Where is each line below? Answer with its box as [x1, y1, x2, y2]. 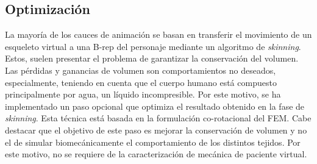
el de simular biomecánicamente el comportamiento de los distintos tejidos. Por [5, 135, 301, 148]
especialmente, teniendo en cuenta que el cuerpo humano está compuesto [5, 76, 277, 88]
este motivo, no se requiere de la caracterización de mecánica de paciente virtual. [5, 148, 307, 160]
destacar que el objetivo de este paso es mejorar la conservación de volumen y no [5, 123, 307, 136]
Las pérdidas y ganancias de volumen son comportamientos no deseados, [5, 63, 276, 76]
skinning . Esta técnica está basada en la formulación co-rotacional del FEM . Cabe [5, 112, 312, 124]
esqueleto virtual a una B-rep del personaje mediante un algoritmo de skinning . [5, 40, 301, 52]
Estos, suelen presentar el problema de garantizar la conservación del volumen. [5, 52, 299, 65]
